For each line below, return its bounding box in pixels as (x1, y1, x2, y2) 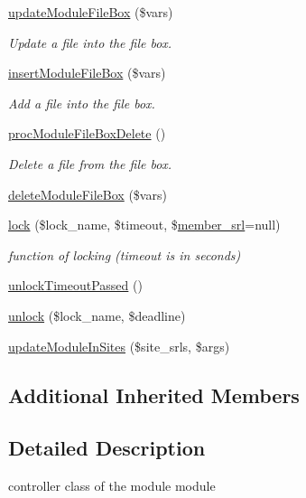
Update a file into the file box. (8, 33, 172, 52)
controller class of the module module (8, 476, 216, 495)
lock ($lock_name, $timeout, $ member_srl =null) (8, 215, 281, 234)
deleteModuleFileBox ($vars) (8, 184, 167, 203)
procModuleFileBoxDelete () (8, 124, 166, 143)
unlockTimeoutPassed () (8, 276, 143, 295)
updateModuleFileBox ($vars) (8, 3, 173, 21)
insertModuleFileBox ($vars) (8, 63, 166, 82)
